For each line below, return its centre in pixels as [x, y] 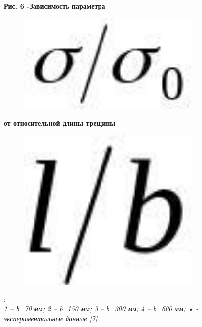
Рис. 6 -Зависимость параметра [55, 6]
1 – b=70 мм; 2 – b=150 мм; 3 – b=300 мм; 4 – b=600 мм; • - [101, 309]
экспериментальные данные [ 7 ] [51, 318]
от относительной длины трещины [60, 123]
